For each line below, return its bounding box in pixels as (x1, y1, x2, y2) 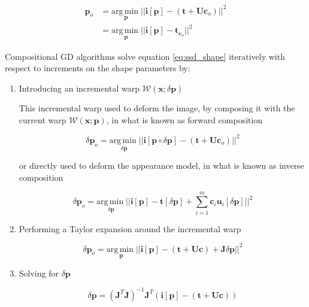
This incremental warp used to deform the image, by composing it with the (19, 102, 295, 114)
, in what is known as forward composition (106, 113, 263, 126)
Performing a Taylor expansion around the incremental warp (19, 222, 241, 235)
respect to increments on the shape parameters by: (5, 62, 190, 74)
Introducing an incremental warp (19, 81, 140, 94)
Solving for (19, 266, 59, 279)
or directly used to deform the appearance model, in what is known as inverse (19, 159, 304, 172)
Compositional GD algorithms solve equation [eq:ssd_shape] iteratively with (5, 50, 285, 62)
